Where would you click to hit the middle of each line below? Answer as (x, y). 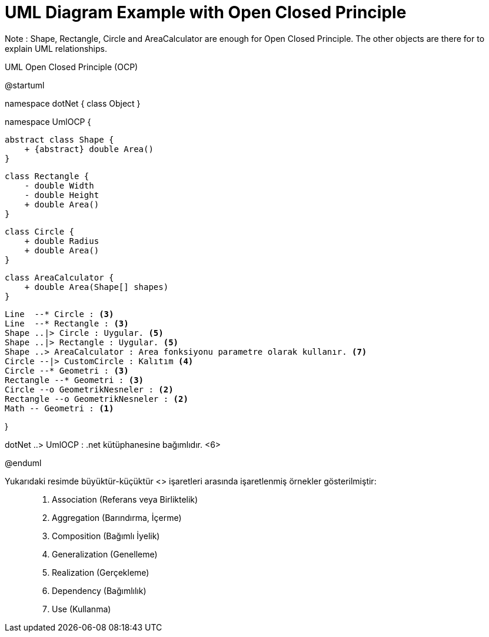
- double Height (62, 195)
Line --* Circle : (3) (59, 314)
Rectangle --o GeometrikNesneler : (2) (97, 399)
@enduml (23, 463)
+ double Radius (62, 241)
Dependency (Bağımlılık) (99, 590)
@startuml (25, 85)
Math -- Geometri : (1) (59, 408)
